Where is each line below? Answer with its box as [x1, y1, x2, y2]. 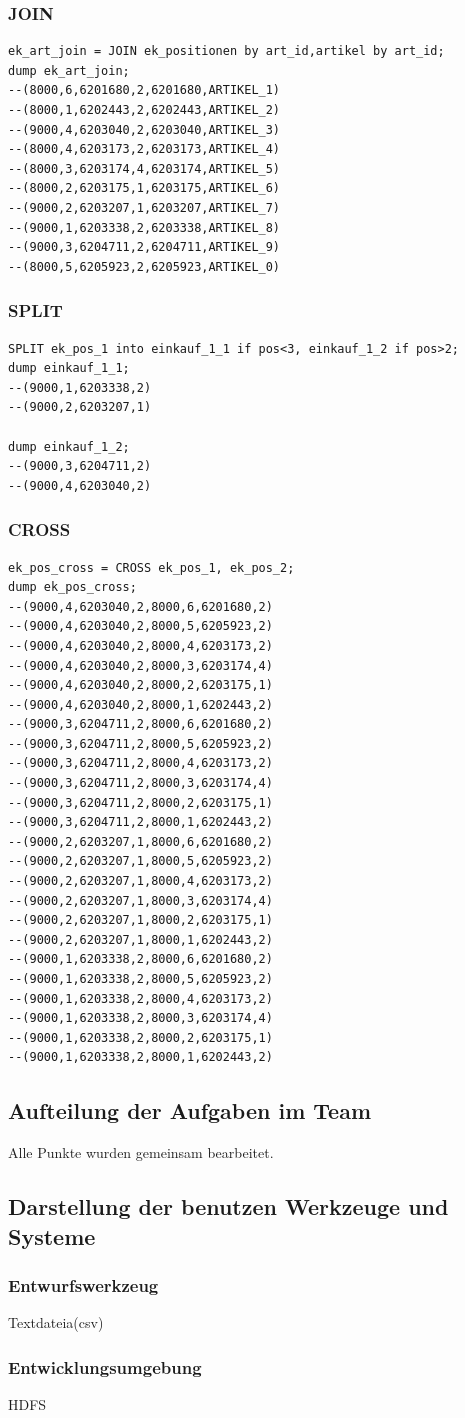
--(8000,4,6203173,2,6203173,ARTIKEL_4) [8, 142, 281, 157]
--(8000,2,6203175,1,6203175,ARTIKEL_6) [8, 181, 281, 196]
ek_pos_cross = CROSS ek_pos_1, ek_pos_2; [8, 560, 295, 575]
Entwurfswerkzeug [8, 1272, 159, 1297]
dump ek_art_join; [8, 63, 130, 78]
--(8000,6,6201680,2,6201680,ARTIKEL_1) [8, 83, 281, 98]
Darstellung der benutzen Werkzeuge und [8, 1191, 449, 1222]
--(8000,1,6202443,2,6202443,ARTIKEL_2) [8, 103, 281, 117]
